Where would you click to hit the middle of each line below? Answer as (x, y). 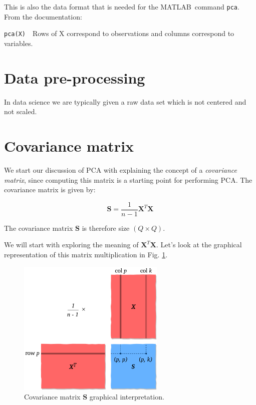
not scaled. (21, 111)
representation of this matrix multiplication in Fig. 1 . (86, 254)
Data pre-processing (75, 77)
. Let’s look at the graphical (199, 245)
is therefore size (106, 228)
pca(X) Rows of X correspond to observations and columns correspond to (119, 33)
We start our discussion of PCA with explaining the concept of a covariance (121, 169)
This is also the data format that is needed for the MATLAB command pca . (122, 7)
